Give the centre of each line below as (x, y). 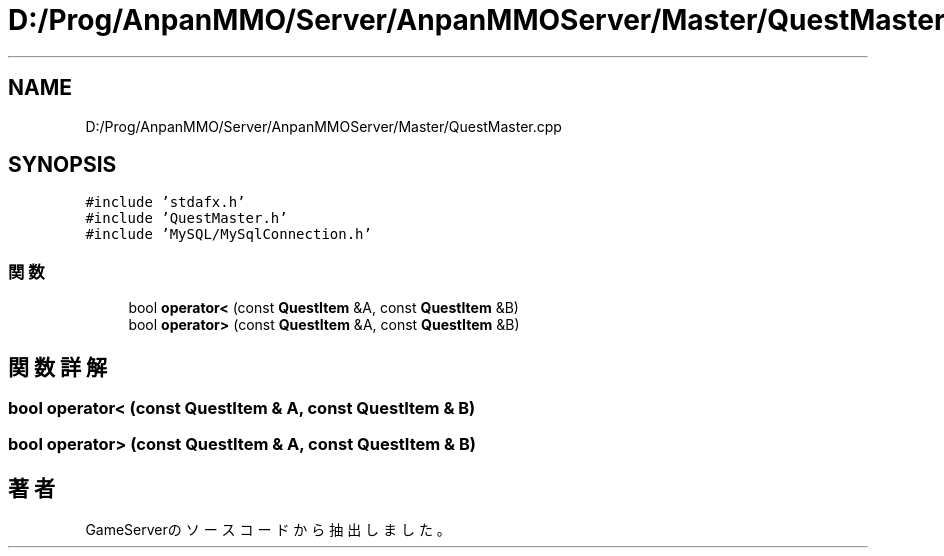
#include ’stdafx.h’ (165, 202)
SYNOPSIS (62, 165)
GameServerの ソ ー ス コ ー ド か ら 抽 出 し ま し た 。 (268, 530)
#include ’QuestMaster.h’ (186, 218)
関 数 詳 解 (57, 367)
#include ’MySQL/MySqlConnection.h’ (228, 234)
